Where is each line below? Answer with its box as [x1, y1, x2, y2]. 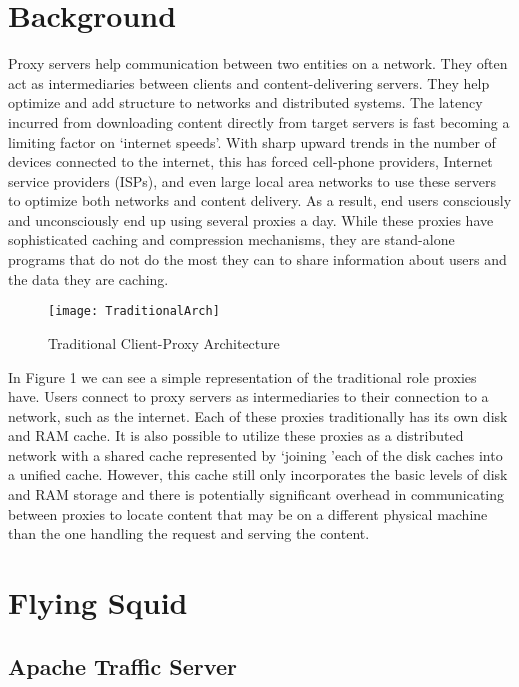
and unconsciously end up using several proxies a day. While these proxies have [8, 209, 494, 230]
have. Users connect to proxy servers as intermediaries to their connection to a [8, 386, 489, 407]
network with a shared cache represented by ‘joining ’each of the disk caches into [8, 444, 503, 465]
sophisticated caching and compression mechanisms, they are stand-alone [8, 229, 455, 250]
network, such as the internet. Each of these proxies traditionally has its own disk [8, 405, 508, 426]
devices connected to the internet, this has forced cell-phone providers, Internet [8, 151, 493, 172]
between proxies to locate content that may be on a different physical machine [8, 503, 488, 524]
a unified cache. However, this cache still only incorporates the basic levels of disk [8, 464, 508, 485]
